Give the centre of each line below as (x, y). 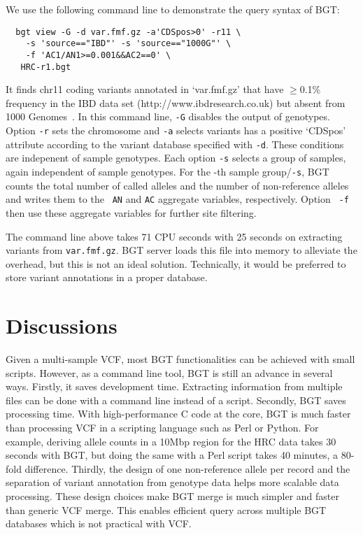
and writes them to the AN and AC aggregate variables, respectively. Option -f (177, 199)
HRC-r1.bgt (46, 67)
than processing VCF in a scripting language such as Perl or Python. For (162, 428)
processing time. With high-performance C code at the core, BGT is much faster (178, 414)
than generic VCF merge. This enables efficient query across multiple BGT (166, 509)
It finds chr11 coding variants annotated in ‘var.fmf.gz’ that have (145, 89)
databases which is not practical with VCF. (99, 523)
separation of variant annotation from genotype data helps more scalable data (172, 482)
